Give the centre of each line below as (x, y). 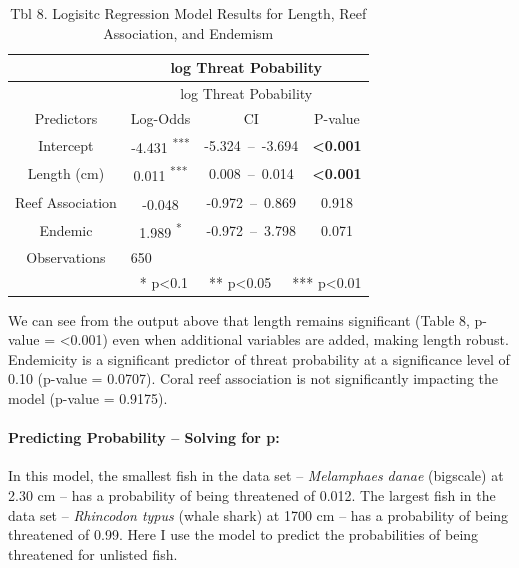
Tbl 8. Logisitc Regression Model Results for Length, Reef (188, 13)
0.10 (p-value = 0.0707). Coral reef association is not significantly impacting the (253, 378)
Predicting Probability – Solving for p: (144, 437)
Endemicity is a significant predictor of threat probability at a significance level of (259, 358)
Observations (66, 256)
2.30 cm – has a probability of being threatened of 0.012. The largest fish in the (252, 495)
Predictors (66, 117)
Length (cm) (66, 173)
